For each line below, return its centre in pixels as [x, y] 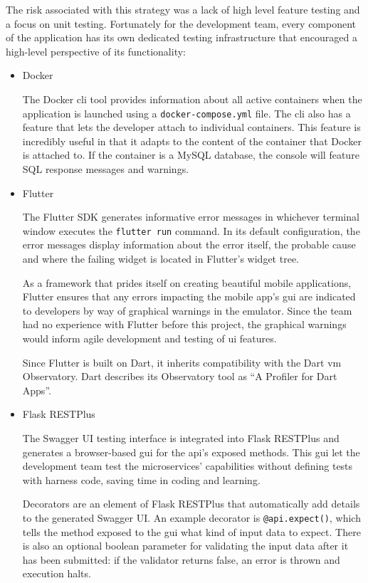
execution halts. [57, 573]
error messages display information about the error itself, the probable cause [189, 245]
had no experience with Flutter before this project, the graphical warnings [184, 324]
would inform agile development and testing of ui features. [149, 338]
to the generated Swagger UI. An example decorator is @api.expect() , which [191, 517]
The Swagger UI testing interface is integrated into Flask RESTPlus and [181, 437]
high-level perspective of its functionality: [96, 51]
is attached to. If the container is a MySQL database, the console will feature [191, 155]
